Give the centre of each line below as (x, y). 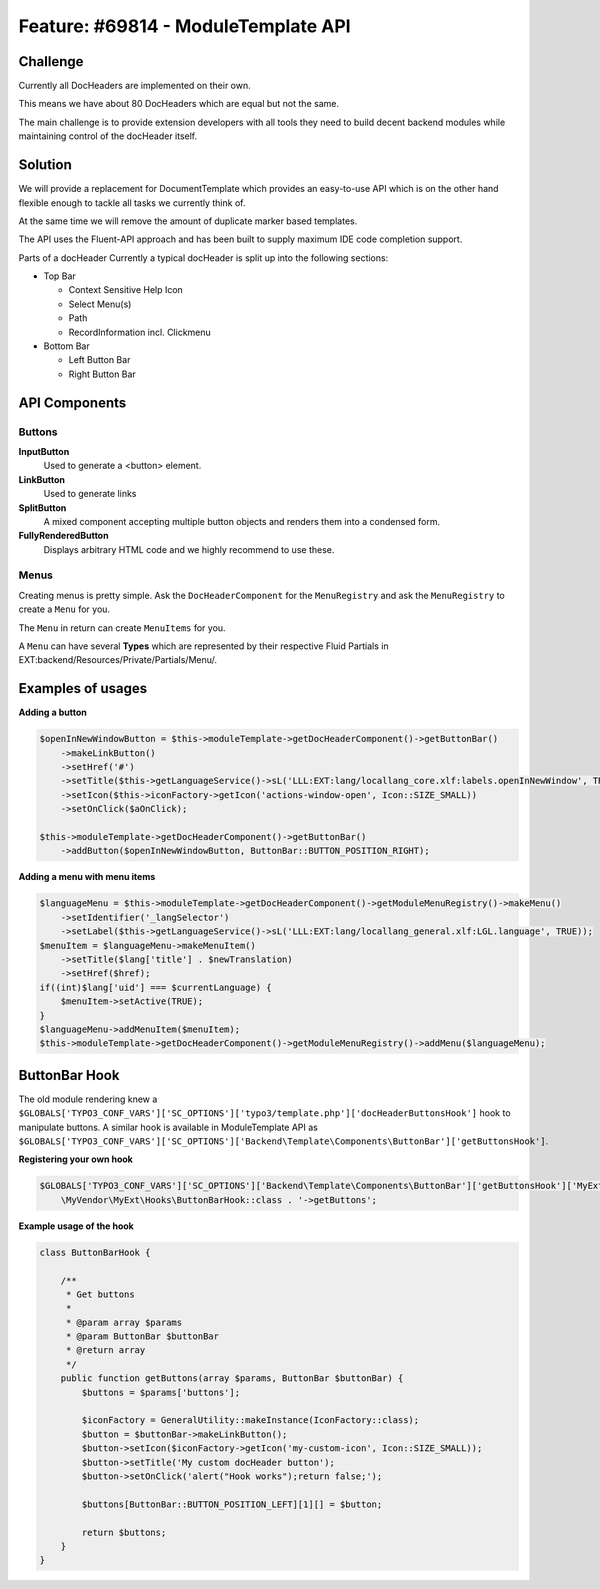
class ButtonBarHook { (95, 1252)
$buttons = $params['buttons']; (160, 1392)
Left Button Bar (99, 360)
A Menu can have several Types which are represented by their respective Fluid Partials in (203, 646)
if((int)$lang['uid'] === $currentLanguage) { (155, 987)
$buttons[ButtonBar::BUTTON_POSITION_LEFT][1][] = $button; (232, 1504)
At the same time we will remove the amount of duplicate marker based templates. (188, 221)
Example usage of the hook (76, 1226)
